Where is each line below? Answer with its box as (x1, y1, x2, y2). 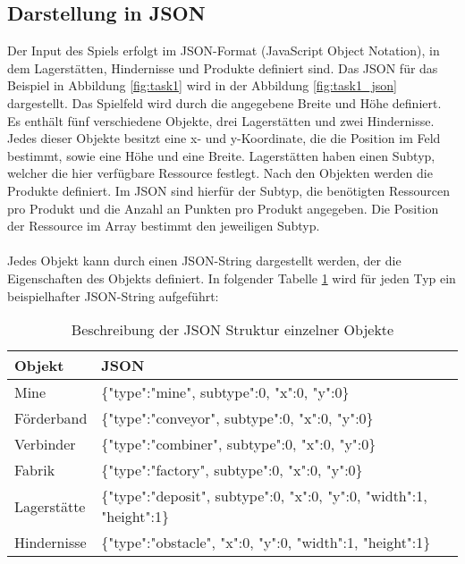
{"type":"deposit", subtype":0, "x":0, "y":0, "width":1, (101, 485, 427, 507)
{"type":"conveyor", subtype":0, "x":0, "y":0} (101, 408, 374, 429)
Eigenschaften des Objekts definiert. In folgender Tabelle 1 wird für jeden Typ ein (7, 268, 456, 287)
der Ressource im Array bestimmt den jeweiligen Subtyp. (7, 216, 320, 235)
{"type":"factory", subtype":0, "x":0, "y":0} (101, 459, 363, 481)
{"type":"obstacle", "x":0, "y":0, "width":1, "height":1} (101, 532, 431, 553)
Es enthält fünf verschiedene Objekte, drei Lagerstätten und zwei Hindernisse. (7, 111, 435, 130)
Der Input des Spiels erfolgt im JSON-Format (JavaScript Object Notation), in (7, 41, 440, 60)
